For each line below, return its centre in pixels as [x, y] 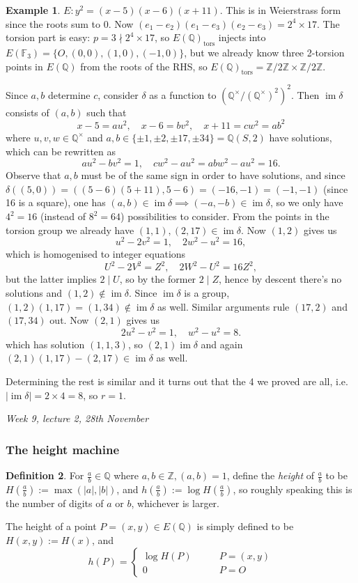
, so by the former [158, 279]
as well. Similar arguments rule [224, 306]
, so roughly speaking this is [293, 489]
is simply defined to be [245, 526]
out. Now [69, 320]
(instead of [63, 216]
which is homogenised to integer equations [96, 254]
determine [69, 94]
